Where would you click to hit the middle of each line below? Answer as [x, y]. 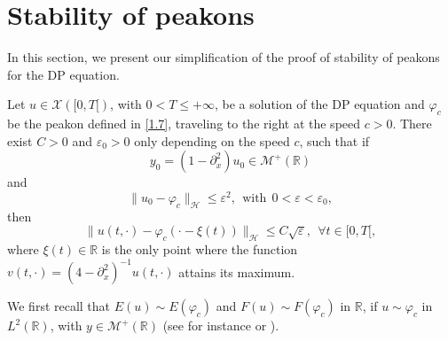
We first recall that [59, 306]
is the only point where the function [200, 249]
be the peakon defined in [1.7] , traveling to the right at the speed [184, 124]
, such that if [334, 140]
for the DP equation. [63, 74]
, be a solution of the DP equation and [319, 104]
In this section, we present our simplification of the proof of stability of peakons [224, 57]
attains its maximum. [237, 271]
